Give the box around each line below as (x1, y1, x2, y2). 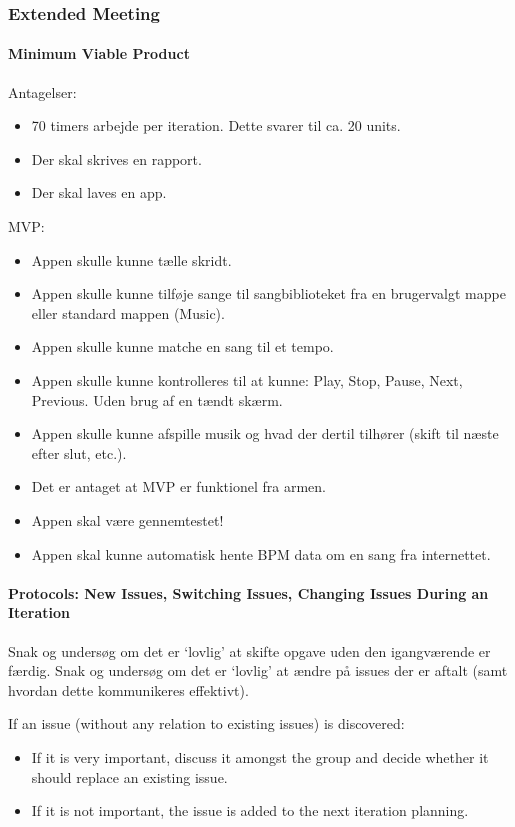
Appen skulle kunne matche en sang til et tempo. (31, 336, 334, 357)
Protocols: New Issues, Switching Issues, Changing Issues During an (8, 582, 489, 603)
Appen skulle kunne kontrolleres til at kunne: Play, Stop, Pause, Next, (31, 369, 463, 390)
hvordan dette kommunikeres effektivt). (8, 679, 249, 700)
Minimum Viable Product (8, 43, 190, 64)
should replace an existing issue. (31, 766, 228, 787)
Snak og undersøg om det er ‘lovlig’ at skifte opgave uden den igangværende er (8, 640, 491, 661)
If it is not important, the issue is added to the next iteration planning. (31, 800, 469, 821)
